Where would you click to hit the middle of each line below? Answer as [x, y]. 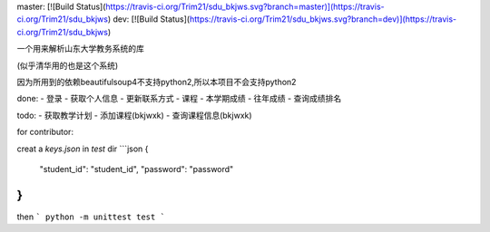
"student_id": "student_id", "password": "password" [137, 169]
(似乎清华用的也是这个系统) [68, 65]
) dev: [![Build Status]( [149, 19]
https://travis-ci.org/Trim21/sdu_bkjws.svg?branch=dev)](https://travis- [323, 19]
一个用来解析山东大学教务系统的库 [80, 49]
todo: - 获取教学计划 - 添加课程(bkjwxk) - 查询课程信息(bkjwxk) [135, 115]
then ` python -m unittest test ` [91, 217]
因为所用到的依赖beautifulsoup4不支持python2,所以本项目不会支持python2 [157, 82]
